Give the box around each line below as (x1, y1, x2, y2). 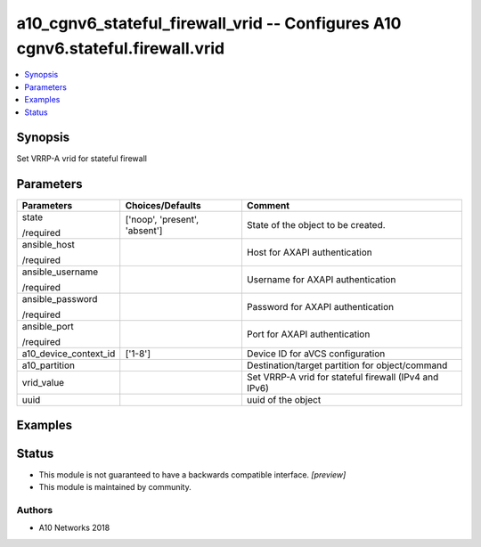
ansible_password (21, 293, 98, 306)
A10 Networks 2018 (38, 522, 110, 534)
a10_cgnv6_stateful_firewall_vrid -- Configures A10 (16, 13, 402, 33)
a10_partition (21, 359, 76, 371)
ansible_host (21, 239, 76, 251)
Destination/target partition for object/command (246, 359, 448, 371)
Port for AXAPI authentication (246, 328, 371, 340)
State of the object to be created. (246, 219, 387, 232)
